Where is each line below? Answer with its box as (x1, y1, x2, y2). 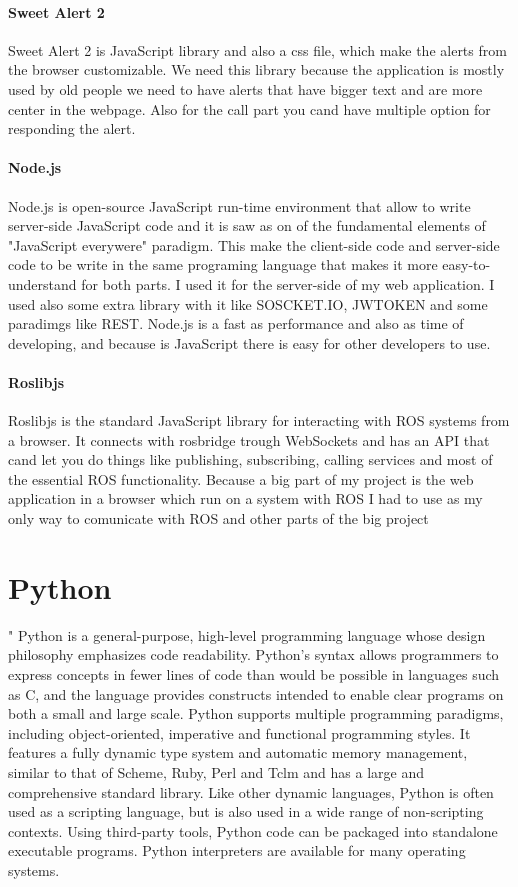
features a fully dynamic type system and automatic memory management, (8, 742, 468, 763)
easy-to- (442, 254, 491, 275)
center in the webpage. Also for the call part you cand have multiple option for (8, 98, 491, 119)
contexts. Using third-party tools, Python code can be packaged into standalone (8, 820, 498, 841)
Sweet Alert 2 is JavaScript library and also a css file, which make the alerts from (8, 39, 507, 60)
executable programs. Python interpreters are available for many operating (8, 840, 466, 861)
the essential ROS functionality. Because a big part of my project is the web (8, 468, 474, 489)
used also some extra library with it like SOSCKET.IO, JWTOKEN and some (8, 293, 488, 314)
